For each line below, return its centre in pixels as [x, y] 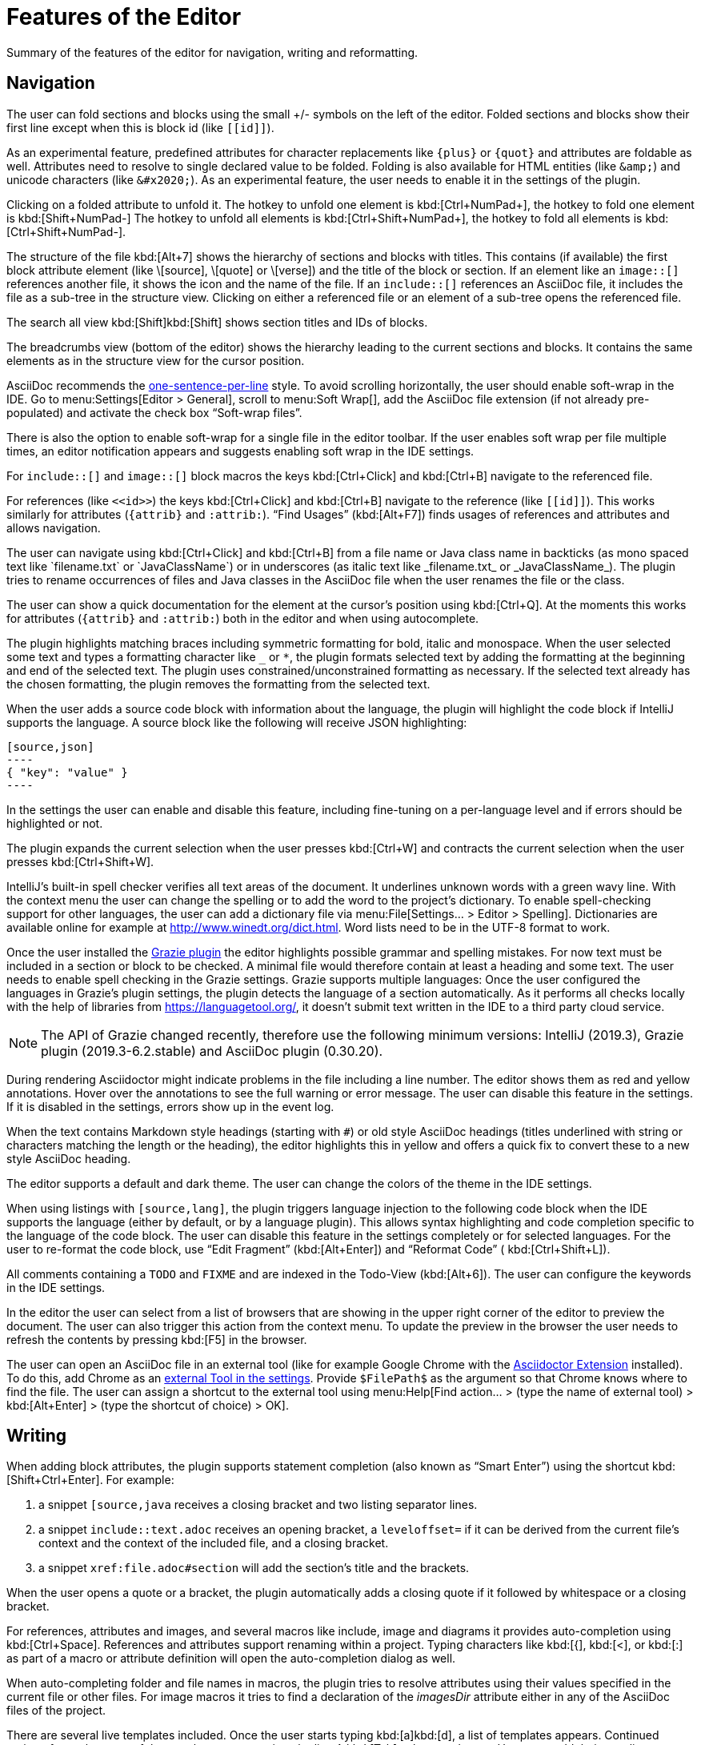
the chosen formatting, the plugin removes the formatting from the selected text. [218, 684]
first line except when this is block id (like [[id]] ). [140, 127]
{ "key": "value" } [67, 772]
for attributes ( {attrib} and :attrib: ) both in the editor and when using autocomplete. [243, 618]
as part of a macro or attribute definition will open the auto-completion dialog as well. [231, 1659]
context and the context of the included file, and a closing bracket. [214, 1543]
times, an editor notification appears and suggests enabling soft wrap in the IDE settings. [240, 451]
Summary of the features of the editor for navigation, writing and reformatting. [212, 52]
